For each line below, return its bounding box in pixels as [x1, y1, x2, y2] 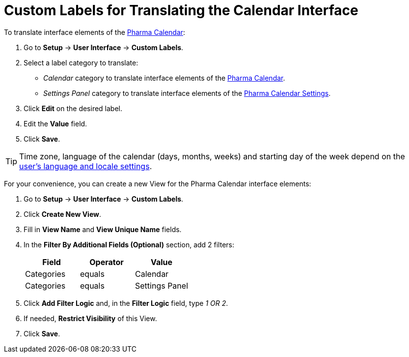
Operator [89, 257, 124, 267]
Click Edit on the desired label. [24, 104, 123, 113]
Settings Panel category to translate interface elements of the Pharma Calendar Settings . [43, 89, 331, 97]
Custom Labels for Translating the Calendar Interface [4, 2, 358, 19]
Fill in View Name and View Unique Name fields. [24, 225, 182, 234]
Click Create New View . [24, 209, 101, 218]
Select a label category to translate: [24, 58, 138, 67]
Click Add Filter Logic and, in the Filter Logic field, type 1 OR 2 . [24, 298, 228, 307]
